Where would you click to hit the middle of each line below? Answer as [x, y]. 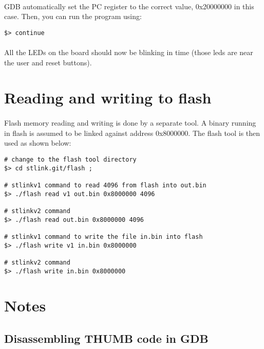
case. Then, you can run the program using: [73, 16]
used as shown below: [38, 143]
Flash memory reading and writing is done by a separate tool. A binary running [130, 123]
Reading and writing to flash [108, 98]
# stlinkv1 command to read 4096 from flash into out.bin [105, 185]
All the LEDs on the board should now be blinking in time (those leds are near [129, 52]
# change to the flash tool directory [70, 159]
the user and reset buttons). [48, 62]
